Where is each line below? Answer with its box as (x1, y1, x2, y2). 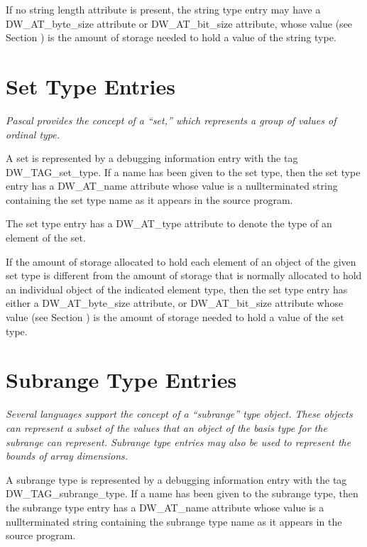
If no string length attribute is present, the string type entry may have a (6, 2, 321, 16)
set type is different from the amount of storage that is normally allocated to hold (6, 268, 362, 283)
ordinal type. (6, 126, 60, 141)
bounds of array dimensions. (6, 448, 128, 463)
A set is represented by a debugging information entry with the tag (6, 151, 298, 166)
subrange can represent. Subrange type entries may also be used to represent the (6, 434, 351, 449)
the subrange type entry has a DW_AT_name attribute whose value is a (6, 499, 324, 514)
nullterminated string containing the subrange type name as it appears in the (6, 514, 342, 529)
